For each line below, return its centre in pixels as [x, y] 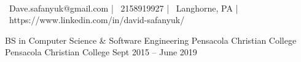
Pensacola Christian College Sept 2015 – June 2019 [101, 52]
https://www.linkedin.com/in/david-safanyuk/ [97, 20]
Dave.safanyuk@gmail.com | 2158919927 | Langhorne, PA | [123, 8]
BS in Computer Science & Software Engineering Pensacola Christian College [151, 40]
